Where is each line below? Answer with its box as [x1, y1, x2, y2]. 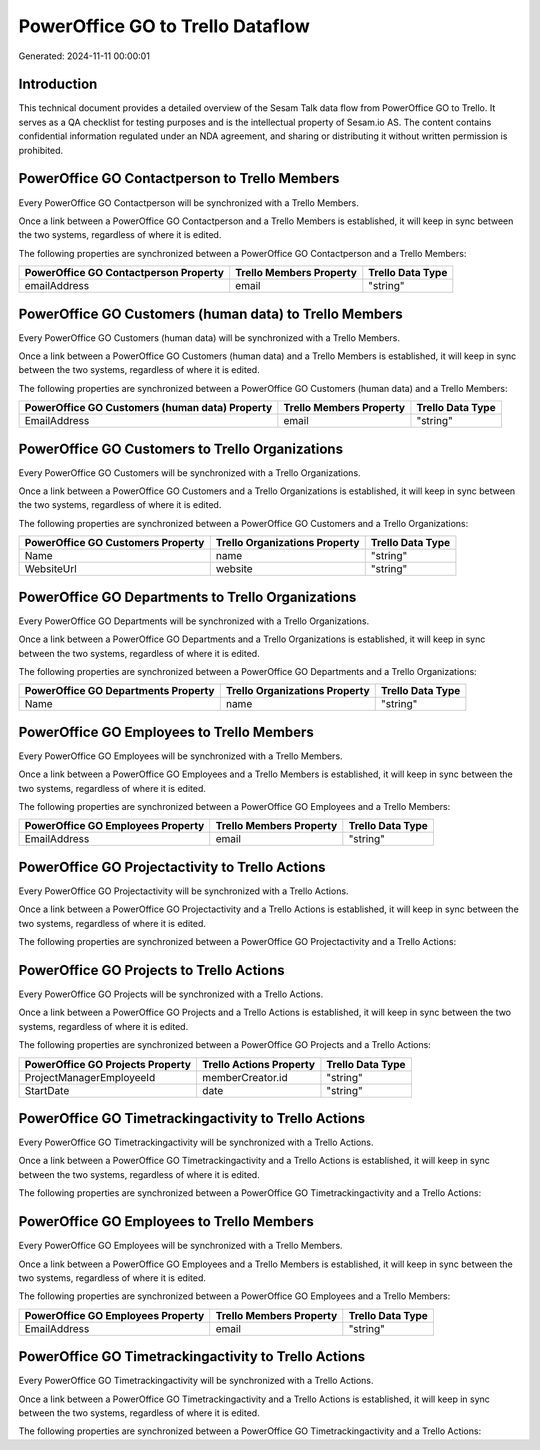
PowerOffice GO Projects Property [24, 1057, 192, 1071]
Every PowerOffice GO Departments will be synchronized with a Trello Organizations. [18, 615, 370, 627]
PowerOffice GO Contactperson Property [24, 266, 225, 280]
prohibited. [18, 144, 64, 156]
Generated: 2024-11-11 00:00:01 [18, 50, 150, 62]
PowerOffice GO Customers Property [24, 536, 205, 550]
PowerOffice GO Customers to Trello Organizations [18, 440, 344, 457]
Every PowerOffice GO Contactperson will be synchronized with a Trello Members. [18, 196, 360, 209]
